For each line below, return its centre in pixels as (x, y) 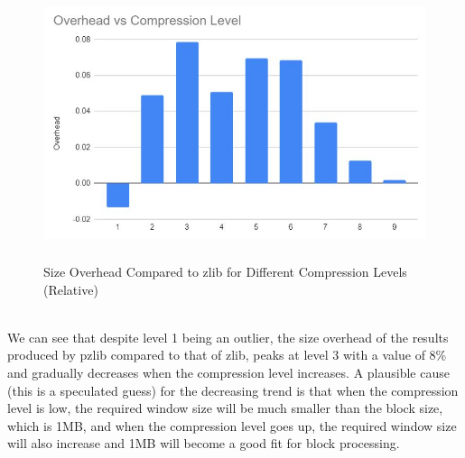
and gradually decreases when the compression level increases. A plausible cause (228, 372)
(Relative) (71, 289)
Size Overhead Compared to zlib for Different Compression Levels (225, 271)
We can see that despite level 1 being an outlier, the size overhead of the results (228, 337)
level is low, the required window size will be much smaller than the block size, (225, 408)
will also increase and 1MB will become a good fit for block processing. (204, 443)
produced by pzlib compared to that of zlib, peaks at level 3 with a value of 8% (227, 355)
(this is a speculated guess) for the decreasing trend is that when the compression (233, 390)
